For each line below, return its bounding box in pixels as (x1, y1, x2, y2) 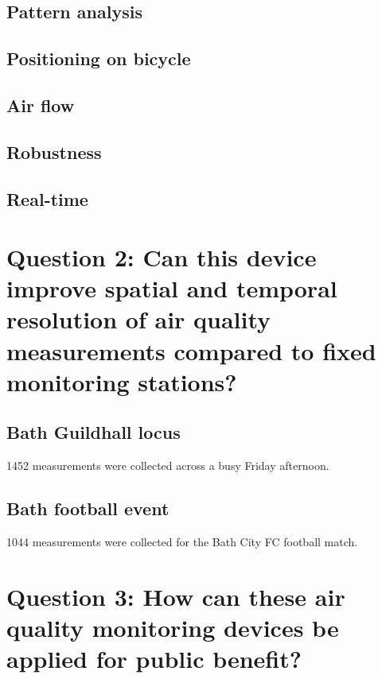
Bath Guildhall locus (6, 420, 181, 444)
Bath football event (6, 496, 170, 521)
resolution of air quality (6, 303, 271, 336)
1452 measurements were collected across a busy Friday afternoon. (6, 457, 329, 474)
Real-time (6, 186, 88, 211)
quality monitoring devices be (6, 611, 339, 643)
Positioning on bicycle (6, 46, 191, 71)
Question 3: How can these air (6, 580, 345, 612)
